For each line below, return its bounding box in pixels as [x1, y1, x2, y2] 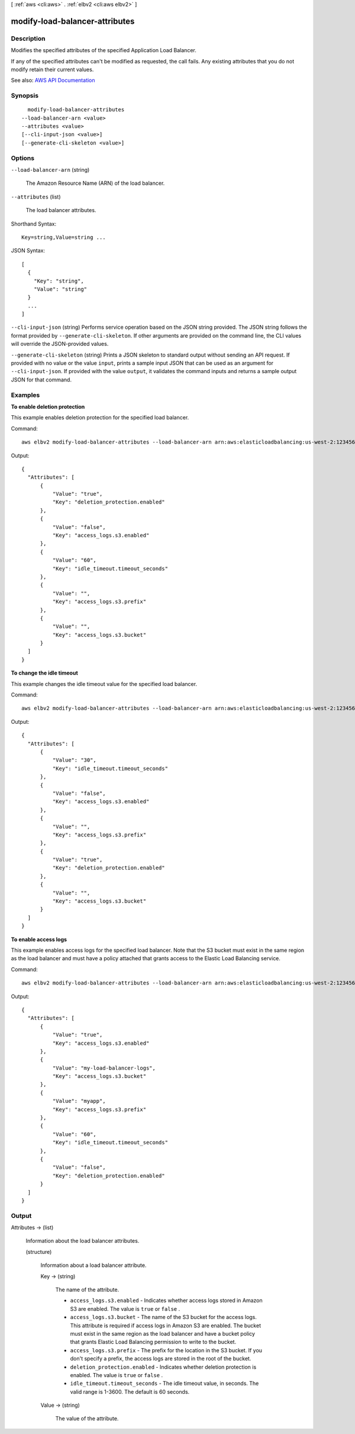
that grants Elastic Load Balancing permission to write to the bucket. [70, 1339, 237, 1346]
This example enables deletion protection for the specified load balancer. [11, 414, 189, 421]
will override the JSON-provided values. [11, 341, 109, 348]
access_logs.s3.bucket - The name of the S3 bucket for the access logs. [70, 1314, 257, 1321]
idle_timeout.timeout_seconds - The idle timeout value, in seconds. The [70, 1380, 259, 1387]
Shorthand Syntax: [11, 220, 56, 227]
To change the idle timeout [11, 669, 78, 676]
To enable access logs [11, 936, 67, 943]
